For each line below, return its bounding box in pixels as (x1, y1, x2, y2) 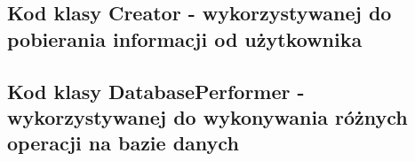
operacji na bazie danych (7, 129, 239, 157)
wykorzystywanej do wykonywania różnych (7, 103, 408, 130)
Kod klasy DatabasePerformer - (7, 77, 305, 104)
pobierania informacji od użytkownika (7, 25, 363, 52)
